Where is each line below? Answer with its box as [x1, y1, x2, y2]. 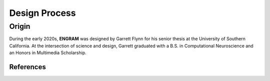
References [9, 63, 46, 71]
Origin [9, 22, 30, 31]
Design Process [9, 7, 76, 18]
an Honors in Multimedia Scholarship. [9, 50, 87, 56]
